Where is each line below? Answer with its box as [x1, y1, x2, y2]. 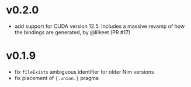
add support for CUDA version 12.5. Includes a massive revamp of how [14, 23, 185, 30]
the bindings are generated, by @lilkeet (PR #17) [14, 28, 131, 35]
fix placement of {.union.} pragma [14, 74, 99, 81]
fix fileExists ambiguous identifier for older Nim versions [14, 68, 154, 75]
